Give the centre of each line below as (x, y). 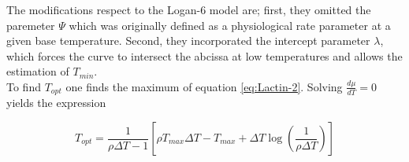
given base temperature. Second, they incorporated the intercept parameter (188, 40)
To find (24, 86)
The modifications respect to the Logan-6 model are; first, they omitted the (189, 9)
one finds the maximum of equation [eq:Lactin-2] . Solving (204, 86)
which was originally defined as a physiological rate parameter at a (230, 25)
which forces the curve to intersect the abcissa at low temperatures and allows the (204, 55)
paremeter (31, 25)
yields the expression (56, 103)
